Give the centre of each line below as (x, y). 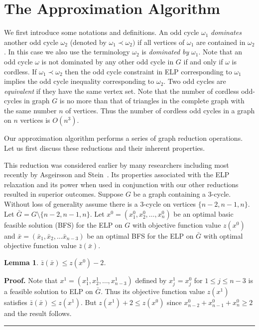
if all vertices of (161, 42)
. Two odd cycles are (195, 81)
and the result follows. (38, 313)
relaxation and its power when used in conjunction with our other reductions (121, 184)
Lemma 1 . (21, 262)
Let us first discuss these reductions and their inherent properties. (105, 148)
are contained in (221, 42)
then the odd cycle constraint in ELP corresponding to (148, 71)
